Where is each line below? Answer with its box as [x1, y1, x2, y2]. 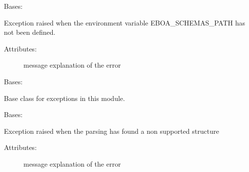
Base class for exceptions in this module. [4, 93, 125, 103]
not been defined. [4, 27, 56, 37]
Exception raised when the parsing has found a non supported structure [4, 125, 219, 136]
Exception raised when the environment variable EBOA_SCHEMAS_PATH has [4, 17, 246, 27]
